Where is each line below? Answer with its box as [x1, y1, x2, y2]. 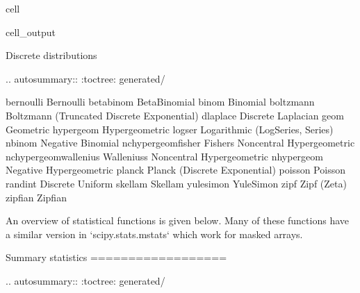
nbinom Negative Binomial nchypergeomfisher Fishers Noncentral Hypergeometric [6, 135, 355, 150]
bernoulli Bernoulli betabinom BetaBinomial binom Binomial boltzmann [6, 94, 315, 109]
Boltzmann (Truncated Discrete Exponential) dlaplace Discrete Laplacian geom [6, 108, 344, 122]
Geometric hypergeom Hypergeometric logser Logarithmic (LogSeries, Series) [6, 122, 334, 136]
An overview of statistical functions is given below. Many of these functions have [6, 213, 349, 228]
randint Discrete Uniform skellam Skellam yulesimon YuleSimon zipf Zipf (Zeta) [6, 176, 347, 190]
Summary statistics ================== [6, 250, 227, 265]
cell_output [6, 24, 56, 39]
